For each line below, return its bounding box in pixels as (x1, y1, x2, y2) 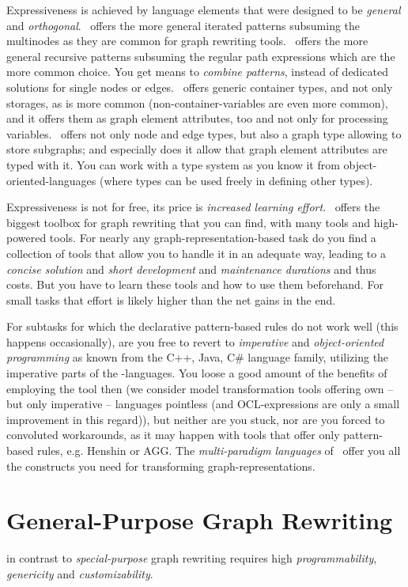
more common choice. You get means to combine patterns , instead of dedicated (6, 63, 388, 80)
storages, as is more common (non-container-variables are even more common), (6, 94, 388, 111)
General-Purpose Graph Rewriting (6, 504, 393, 536)
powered (6, 229, 47, 246)
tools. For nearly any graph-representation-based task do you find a (49, 229, 376, 246)
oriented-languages (6, 172, 96, 188)
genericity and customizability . (6, 565, 153, 581)
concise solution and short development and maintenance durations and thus (6, 260, 376, 277)
